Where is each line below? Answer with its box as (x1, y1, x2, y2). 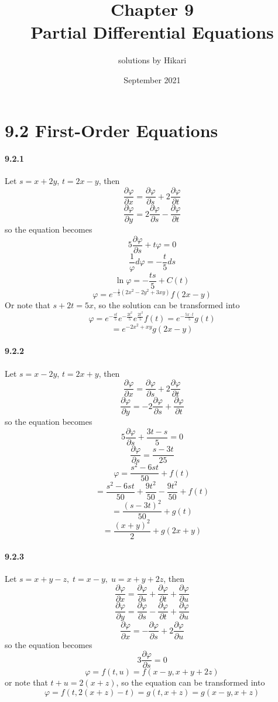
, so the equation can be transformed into (116, 676, 265, 689)
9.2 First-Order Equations (5, 118, 218, 142)
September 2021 (123, 73, 181, 86)
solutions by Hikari (118, 54, 187, 66)
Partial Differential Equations (30, 20, 274, 44)
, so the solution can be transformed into (93, 299, 240, 311)
